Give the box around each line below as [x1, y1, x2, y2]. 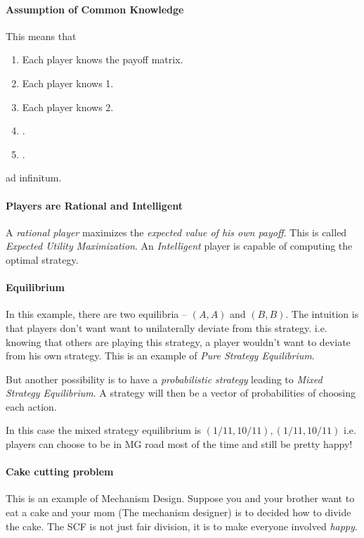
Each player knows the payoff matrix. [22, 52, 183, 67]
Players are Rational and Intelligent [6, 198, 183, 212]
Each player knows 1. [22, 75, 114, 90]
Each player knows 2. [22, 99, 114, 114]
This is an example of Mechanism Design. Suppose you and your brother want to [6, 491, 355, 506]
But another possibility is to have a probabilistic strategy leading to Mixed [6, 371, 323, 386]
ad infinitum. [6, 170, 62, 185]
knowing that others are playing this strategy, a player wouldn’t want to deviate [6, 334, 351, 349]
